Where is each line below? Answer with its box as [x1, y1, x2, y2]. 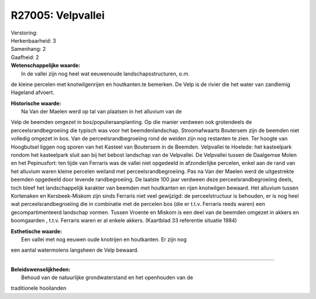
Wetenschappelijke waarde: [11, 62, 81, 69]
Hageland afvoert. [11, 89, 55, 96]
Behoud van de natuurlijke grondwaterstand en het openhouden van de [21, 274, 193, 281]
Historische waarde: [11, 99, 61, 106]
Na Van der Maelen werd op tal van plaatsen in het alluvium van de [21, 108, 182, 115]
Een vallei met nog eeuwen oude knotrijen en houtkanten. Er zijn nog [21, 236, 187, 243]
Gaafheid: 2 [11, 53, 39, 61]
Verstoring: [11, 29, 38, 36]
